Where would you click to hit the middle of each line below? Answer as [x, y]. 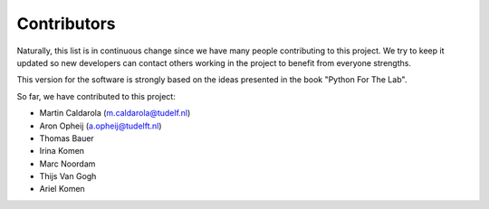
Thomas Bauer [67, 138]
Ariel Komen [62, 189]
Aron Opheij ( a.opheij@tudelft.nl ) [101, 126]
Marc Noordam [67, 164]
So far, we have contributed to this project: [96, 96]
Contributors [67, 24]
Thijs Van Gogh [68, 176]
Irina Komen [62, 151]
